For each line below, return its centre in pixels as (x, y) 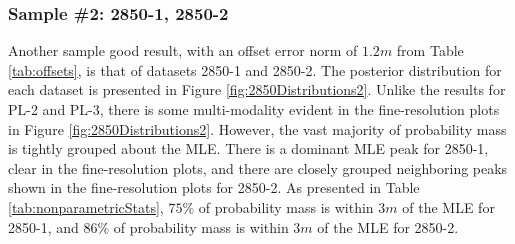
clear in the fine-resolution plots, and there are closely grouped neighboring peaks (258, 167)
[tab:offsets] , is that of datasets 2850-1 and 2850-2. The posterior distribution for (255, 69)
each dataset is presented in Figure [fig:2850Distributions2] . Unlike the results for (257, 89)
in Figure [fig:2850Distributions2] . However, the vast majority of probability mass (257, 128)
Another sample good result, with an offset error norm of (183, 50)
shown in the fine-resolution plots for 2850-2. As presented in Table (214, 187)
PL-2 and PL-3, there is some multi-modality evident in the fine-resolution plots (254, 109)
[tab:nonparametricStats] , (86, 206)
